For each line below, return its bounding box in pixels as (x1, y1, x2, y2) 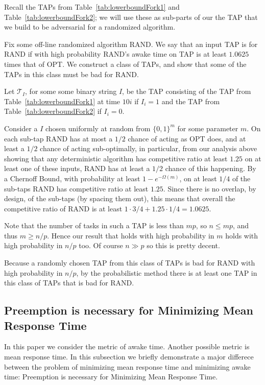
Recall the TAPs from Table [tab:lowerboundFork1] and (4, 2, 180, 12)
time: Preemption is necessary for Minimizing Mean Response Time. (4, 371, 218, 382)
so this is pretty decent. (147, 240, 220, 251)
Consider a (4, 123, 38, 133)
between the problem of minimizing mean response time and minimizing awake (4, 361, 251, 372)
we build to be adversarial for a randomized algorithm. (4, 21, 176, 32)
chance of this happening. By (165, 163, 256, 174)
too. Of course (79, 240, 123, 251)
